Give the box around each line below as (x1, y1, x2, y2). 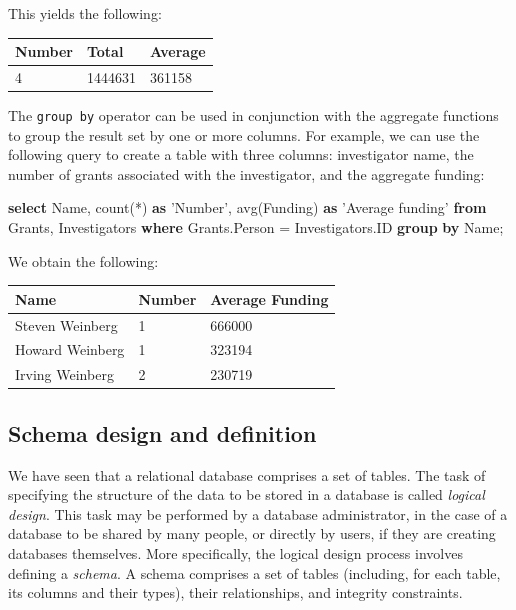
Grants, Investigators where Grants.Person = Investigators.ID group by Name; (8, 217, 504, 238)
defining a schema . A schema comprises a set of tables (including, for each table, (8, 562, 501, 583)
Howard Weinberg (15, 339, 125, 360)
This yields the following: (8, 3, 162, 23)
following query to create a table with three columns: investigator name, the (8, 144, 474, 165)
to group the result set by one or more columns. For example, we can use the (8, 124, 480, 145)
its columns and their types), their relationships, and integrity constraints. (8, 582, 463, 603)
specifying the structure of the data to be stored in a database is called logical (8, 484, 485, 505)
